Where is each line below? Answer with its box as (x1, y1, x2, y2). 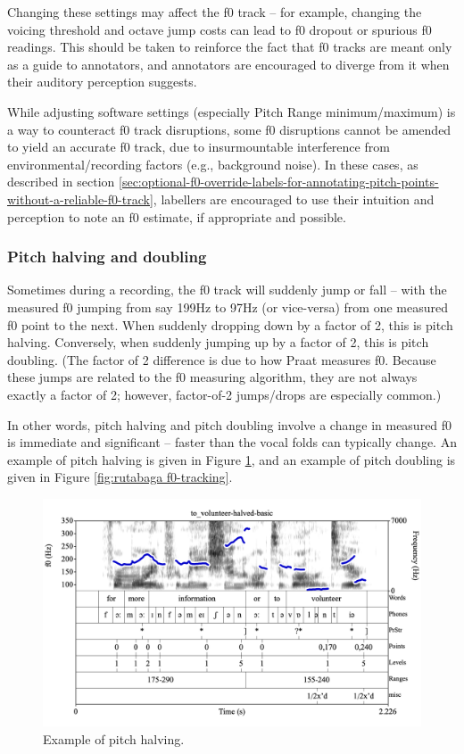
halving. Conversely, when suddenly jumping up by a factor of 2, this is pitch (7, 333, 429, 352)
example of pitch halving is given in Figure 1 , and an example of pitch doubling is (7, 450, 456, 468)
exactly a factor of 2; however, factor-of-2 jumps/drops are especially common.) (7, 385, 442, 403)
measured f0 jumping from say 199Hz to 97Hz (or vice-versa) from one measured (7, 297, 448, 316)
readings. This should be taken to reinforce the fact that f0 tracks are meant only (7, 37, 452, 56)
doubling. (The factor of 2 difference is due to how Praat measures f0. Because (7, 350, 436, 369)
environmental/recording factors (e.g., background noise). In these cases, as (7, 154, 418, 173)
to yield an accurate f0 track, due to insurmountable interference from (7, 137, 390, 156)
